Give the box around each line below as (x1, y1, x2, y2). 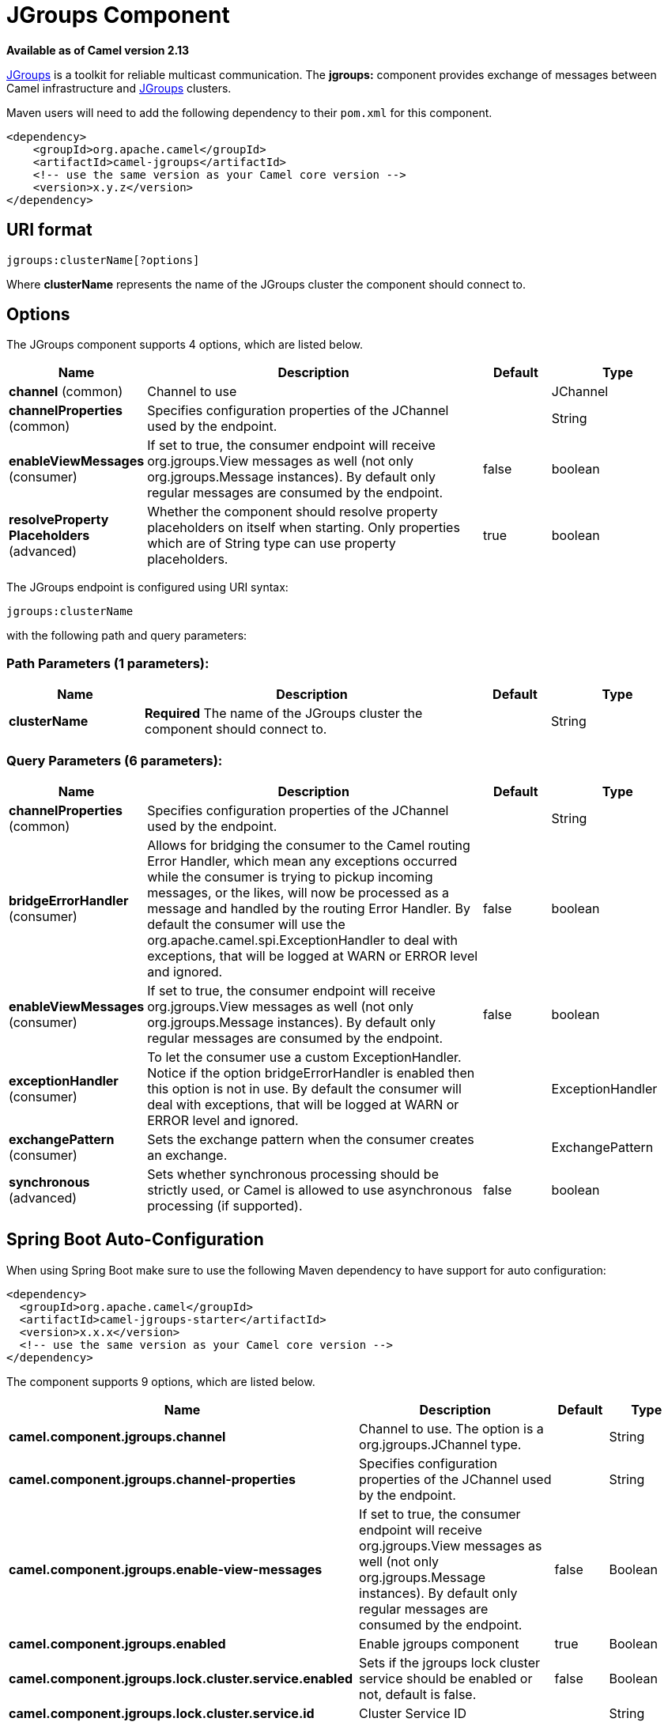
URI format (6, 220, 92, 240)
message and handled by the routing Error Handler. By (147, 900, 470, 916)
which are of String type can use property (147, 535, 396, 552)
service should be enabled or (359, 1670, 533, 1686)
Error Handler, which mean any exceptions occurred (147, 852, 458, 869)
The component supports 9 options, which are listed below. (6, 1374, 315, 1388)
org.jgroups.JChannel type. (359, 1436, 522, 1452)
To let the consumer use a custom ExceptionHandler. (147, 1048, 462, 1065)
